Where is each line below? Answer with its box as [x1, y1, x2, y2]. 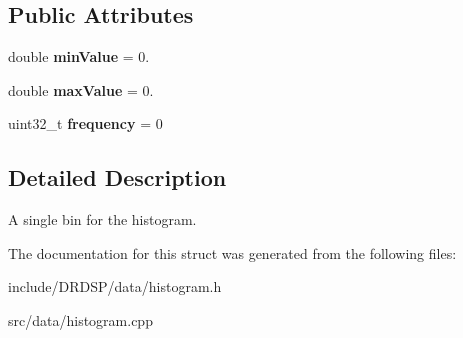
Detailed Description [8, 162, 227, 193]
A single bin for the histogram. [8, 209, 197, 230]
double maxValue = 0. [8, 79, 154, 100]
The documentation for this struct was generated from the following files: [8, 242, 457, 263]
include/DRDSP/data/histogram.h [8, 276, 222, 297]
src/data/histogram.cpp [8, 309, 153, 330]
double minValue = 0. [8, 46, 150, 67]
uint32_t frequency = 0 [8, 113, 163, 134]
